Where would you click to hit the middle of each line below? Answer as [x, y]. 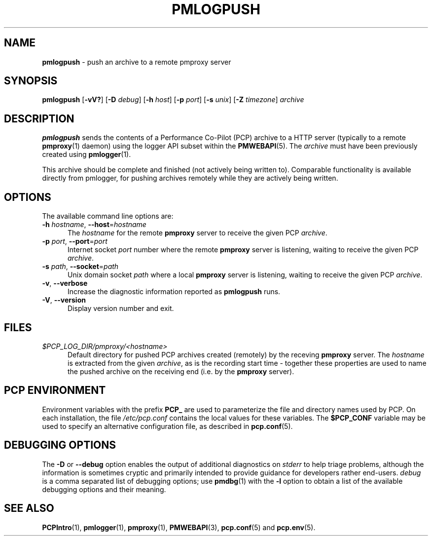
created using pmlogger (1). [87, 154]
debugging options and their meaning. [104, 489]
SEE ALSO [29, 508]
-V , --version [64, 300]
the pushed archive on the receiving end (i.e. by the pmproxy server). [181, 371]
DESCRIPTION [39, 118]
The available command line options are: [108, 216]
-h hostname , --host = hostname [94, 225]
